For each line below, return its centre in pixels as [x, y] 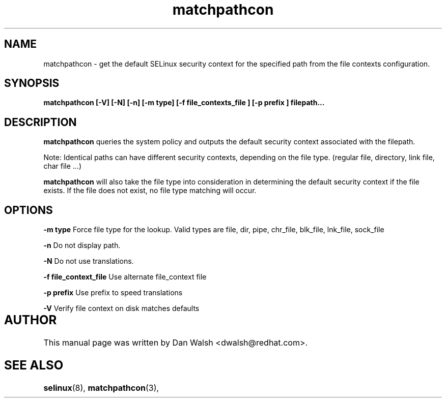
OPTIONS [29, 210]
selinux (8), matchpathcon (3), [101, 388]
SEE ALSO [34, 365]
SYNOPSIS [32, 83]
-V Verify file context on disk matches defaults [121, 308]
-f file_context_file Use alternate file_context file [125, 277]
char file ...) [63, 166]
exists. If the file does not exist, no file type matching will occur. [150, 191]
